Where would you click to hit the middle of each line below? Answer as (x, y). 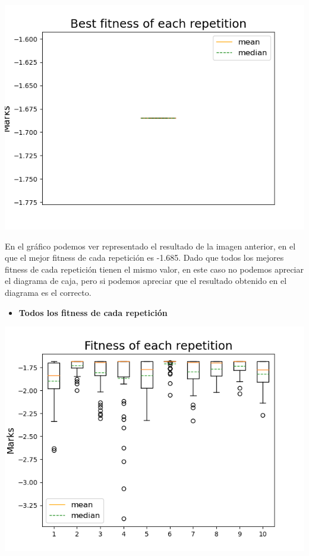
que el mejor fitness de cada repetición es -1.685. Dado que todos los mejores (144, 258)
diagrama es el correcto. (48, 292)
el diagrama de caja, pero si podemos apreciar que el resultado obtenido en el (146, 281)
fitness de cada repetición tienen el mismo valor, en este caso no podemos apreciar (154, 269)
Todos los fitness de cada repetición (93, 312)
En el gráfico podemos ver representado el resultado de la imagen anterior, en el (150, 246)
